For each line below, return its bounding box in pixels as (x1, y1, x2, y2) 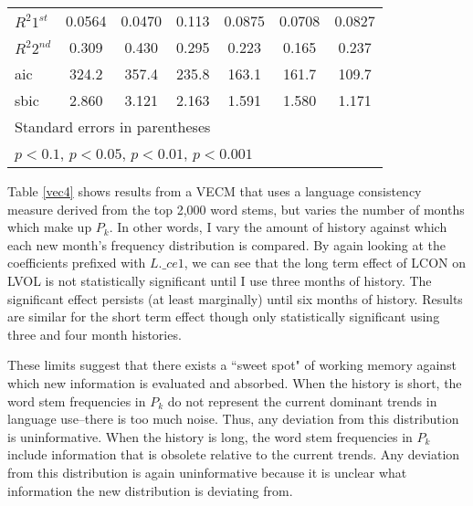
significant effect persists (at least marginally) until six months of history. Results (7, 289, 463, 308)
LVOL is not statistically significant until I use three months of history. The (7, 270, 432, 290)
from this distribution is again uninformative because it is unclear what (7, 462, 407, 481)
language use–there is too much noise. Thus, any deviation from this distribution (7, 409, 459, 428)
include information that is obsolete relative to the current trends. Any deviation (7, 445, 460, 464)
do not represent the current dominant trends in (167, 391, 437, 410)
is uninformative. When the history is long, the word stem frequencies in (7, 427, 413, 446)
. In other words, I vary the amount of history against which (109, 217, 447, 237)
